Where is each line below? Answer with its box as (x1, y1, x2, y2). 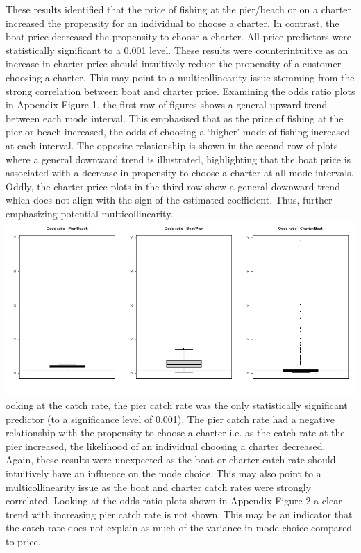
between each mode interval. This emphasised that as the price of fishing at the (6, 110, 344, 125)
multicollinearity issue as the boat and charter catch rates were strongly (6, 479, 312, 494)
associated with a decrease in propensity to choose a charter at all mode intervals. (6, 165, 354, 180)
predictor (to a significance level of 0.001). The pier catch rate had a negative (6, 411, 335, 426)
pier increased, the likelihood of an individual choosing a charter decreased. (6, 438, 326, 453)
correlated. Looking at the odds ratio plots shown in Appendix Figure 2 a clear (6, 493, 342, 508)
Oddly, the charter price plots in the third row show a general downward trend (6, 179, 340, 193)
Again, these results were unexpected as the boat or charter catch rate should (6, 452, 336, 467)
